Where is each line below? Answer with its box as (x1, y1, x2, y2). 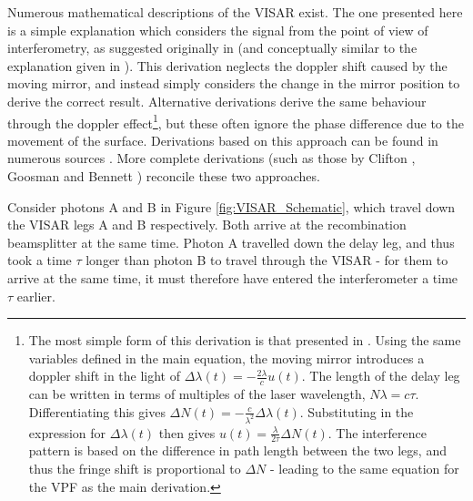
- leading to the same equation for (269, 459, 459, 478)
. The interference (327, 423, 427, 442)
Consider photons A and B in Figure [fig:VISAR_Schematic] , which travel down (7, 197, 456, 216)
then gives (158, 423, 216, 442)
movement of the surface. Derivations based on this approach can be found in (7, 130, 438, 149)
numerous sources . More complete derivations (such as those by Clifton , (7, 148, 416, 168)
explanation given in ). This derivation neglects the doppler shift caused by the (7, 56, 448, 75)
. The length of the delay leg (301, 366, 460, 385)
